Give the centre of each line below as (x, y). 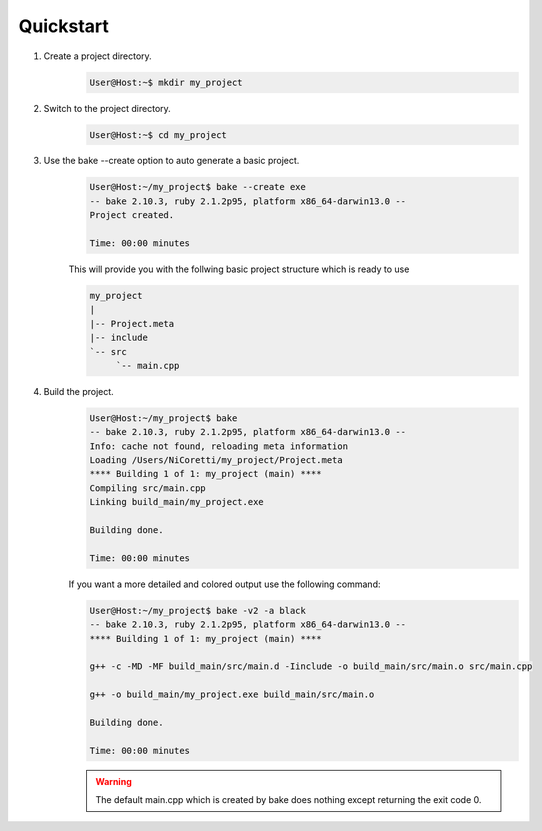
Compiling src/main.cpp (148, 488)
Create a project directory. (97, 56)
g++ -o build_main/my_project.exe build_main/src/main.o (232, 694)
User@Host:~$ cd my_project (158, 134)
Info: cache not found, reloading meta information (219, 446)
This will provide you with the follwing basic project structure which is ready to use (239, 269)
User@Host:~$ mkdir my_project (166, 82)
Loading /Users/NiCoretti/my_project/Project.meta (216, 460)
